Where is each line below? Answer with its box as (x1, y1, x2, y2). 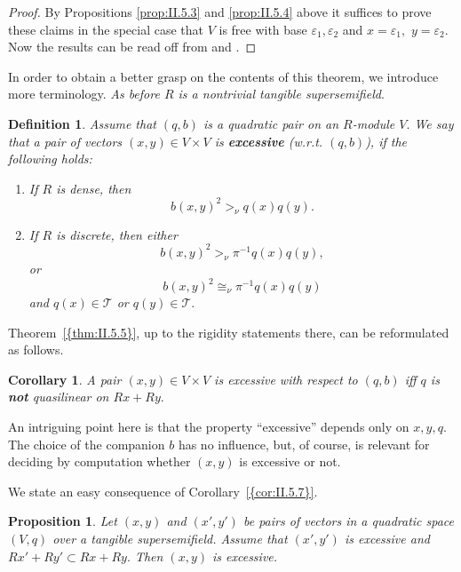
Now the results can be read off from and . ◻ (8, 37, 257, 56)
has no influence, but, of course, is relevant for (178, 434, 430, 453)
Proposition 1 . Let (8, 512, 117, 530)
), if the (365, 131, 408, 150)
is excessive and (344, 528, 430, 547)
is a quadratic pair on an (203, 114, 339, 132)
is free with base (219, 20, 307, 38)
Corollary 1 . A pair (8, 369, 122, 388)
